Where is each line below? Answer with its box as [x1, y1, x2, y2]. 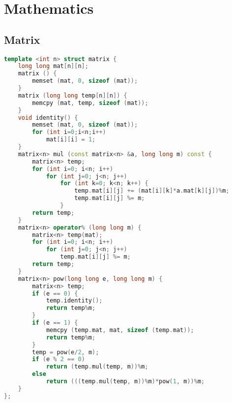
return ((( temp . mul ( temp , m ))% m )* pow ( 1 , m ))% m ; [46, 378, 205, 385]
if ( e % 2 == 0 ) [32, 356, 85, 363]
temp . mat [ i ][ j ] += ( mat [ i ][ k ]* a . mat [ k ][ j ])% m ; [74, 187, 230, 195]
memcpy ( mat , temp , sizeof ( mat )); [32, 99, 148, 106]
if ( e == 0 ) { [32, 290, 78, 297]
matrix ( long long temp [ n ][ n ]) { [18, 92, 127, 99]
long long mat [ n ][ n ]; [18, 63, 88, 70]
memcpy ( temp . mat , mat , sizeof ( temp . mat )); [46, 326, 194, 334]
